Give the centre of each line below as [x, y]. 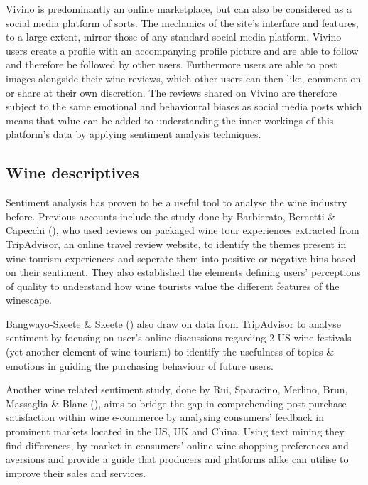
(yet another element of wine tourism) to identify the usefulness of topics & [170, 352]
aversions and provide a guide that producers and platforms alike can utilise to [177, 459]
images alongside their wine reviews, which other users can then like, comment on [184, 78]
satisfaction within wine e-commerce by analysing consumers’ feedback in [165, 417]
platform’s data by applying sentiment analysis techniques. [134, 134]
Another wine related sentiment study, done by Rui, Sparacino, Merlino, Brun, [177, 389]
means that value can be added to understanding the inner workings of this [170, 120]
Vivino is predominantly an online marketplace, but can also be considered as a [179, 9]
